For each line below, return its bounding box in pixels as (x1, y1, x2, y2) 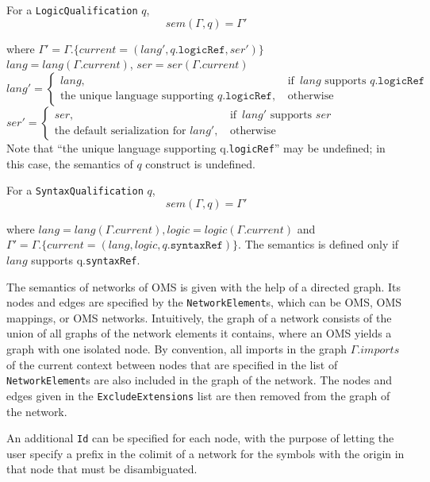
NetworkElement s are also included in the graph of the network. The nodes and (6, 372, 392, 388)
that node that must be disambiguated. (6, 461, 198, 477)
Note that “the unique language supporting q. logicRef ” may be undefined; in (6, 139, 386, 156)
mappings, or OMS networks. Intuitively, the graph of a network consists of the (6, 309, 392, 326)
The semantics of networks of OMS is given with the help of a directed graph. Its (6, 278, 401, 295)
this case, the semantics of (6, 155, 133, 172)
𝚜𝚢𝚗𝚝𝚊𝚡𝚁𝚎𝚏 (170, 240, 223, 252)
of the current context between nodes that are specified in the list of (6, 356, 338, 372)
